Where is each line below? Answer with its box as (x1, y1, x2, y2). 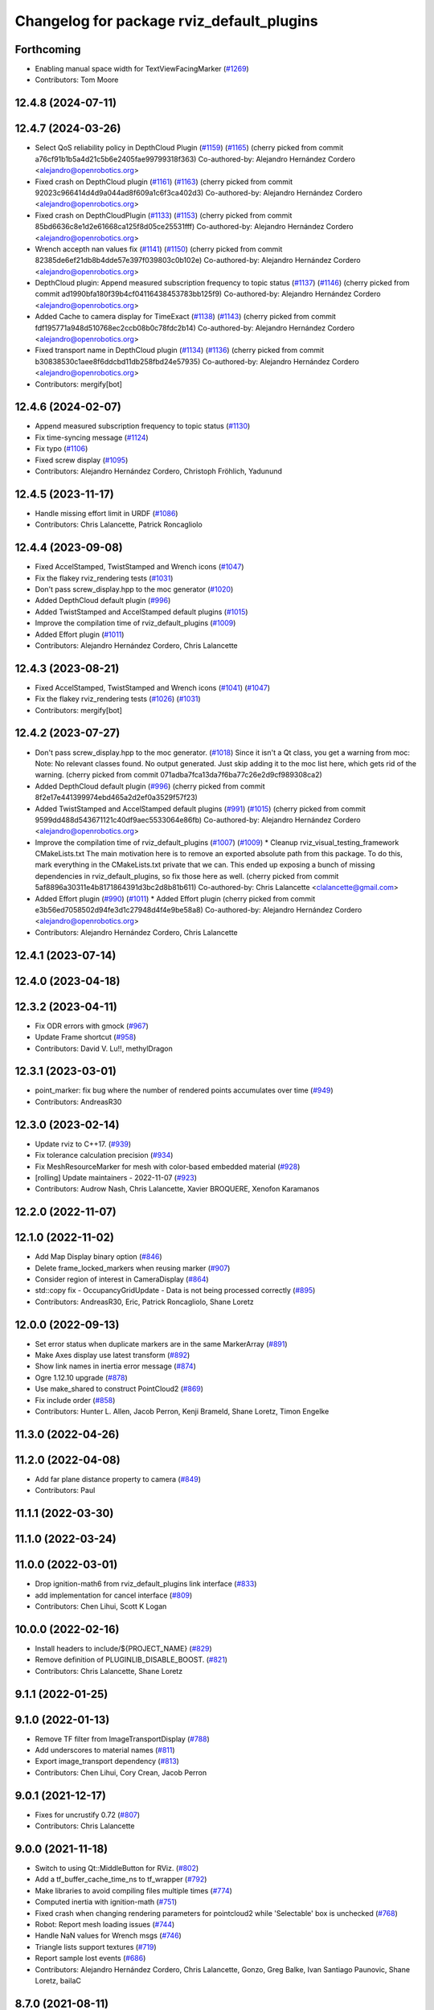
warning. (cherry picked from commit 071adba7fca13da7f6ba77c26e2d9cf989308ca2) (35, 770, 323, 780)
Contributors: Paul (35, 1486, 96, 1495)
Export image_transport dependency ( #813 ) (35, 1757, 180, 1766)
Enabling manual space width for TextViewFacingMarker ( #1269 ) (35, 64, 249, 74)
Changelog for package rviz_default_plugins (14, 12, 318, 30)
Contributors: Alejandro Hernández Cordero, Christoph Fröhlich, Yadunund (35, 466, 283, 476)
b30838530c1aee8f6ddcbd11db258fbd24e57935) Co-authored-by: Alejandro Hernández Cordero (35, 356, 359, 366)
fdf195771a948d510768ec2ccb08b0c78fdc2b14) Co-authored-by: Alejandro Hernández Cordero (35, 322, 355, 333)
